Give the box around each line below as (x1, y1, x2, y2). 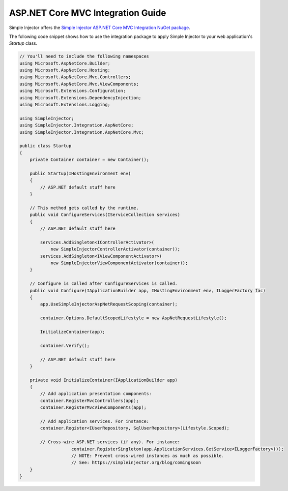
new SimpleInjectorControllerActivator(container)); (50, 246, 180, 252)
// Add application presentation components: (40, 391, 152, 397)
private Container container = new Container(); (29, 157, 149, 162)
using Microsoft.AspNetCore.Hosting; (19, 67, 111, 73)
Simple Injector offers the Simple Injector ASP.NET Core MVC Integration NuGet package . (9, 25, 190, 31)
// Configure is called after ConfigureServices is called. (29, 281, 178, 286)
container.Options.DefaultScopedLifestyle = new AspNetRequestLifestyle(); (40, 315, 227, 321)
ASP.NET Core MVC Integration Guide (9, 7, 167, 18)
